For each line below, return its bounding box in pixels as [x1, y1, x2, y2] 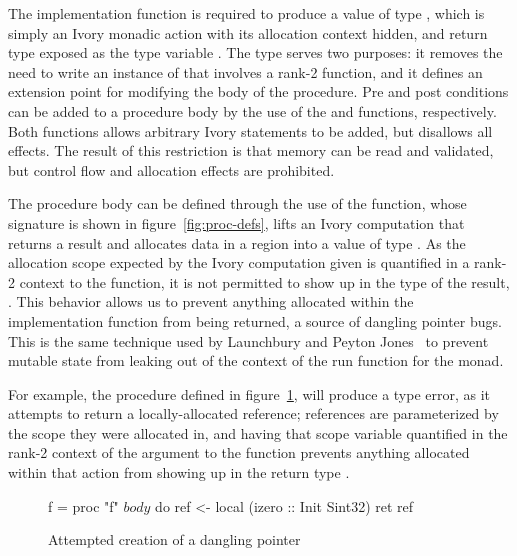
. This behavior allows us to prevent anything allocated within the [8, 291, 414, 312]
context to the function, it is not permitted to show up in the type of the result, [19, 271, 510, 292]
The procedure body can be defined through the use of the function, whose [8, 193, 467, 214]
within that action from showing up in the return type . [8, 462, 350, 483]
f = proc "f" [48, 495, 119, 516]
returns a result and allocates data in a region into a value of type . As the [8, 232, 466, 253]
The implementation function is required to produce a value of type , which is [8, 3, 485, 23]
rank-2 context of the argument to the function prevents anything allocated [8, 442, 470, 463]
